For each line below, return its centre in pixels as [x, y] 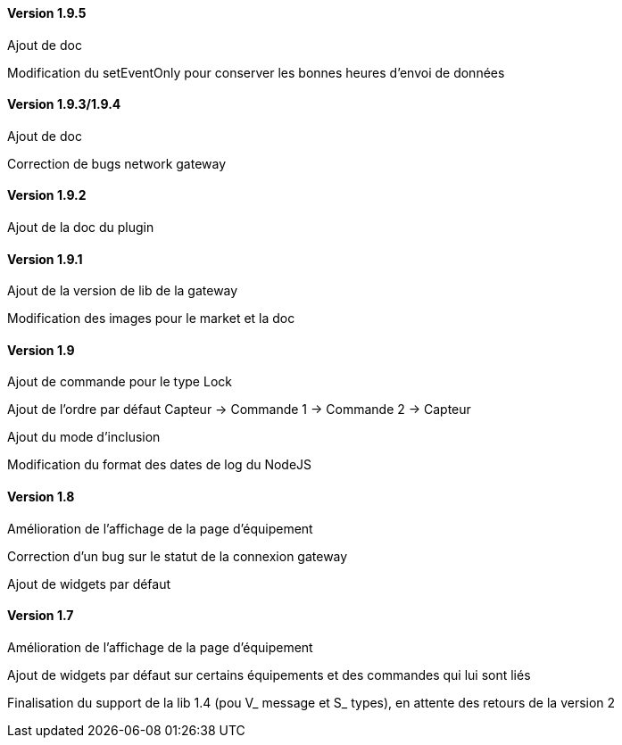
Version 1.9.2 [47, 195]
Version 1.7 [41, 616]
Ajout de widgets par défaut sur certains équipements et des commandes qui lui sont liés [269, 675]
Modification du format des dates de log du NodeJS [160, 465]
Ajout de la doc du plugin [81, 228]
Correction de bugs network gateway [117, 163]
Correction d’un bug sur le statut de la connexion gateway [178, 556]
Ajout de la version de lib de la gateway [123, 291]
